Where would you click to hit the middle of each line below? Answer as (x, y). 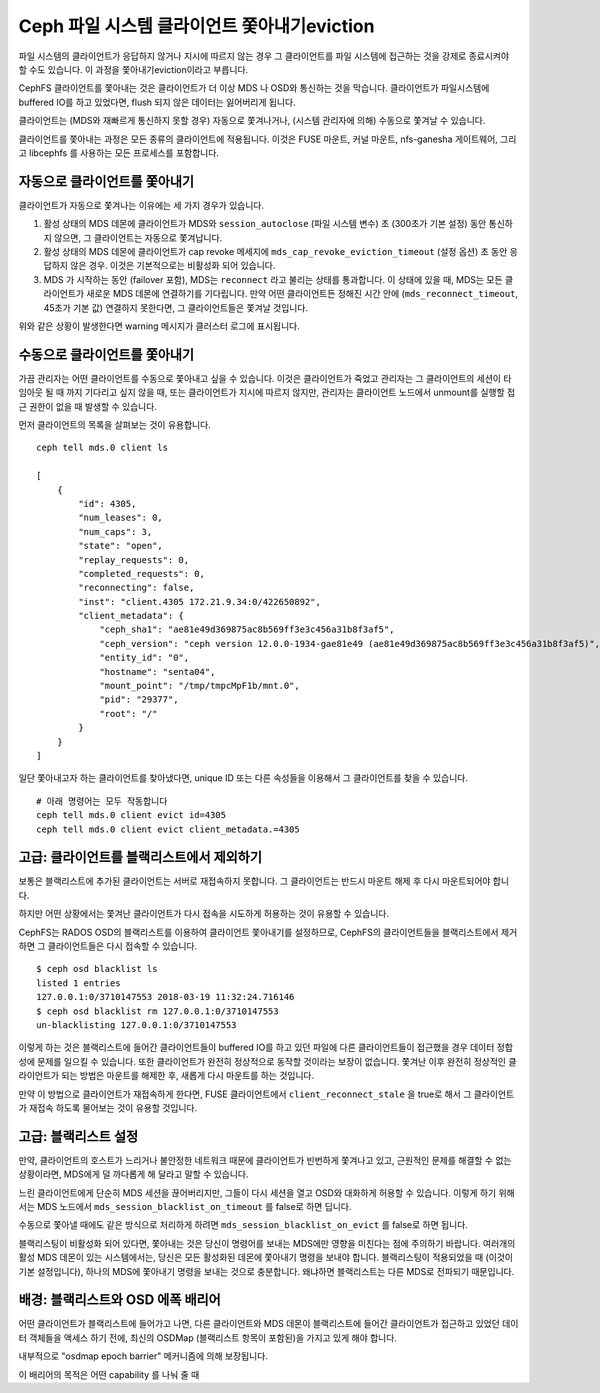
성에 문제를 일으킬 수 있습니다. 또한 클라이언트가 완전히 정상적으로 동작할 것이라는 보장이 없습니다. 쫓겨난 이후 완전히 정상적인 (262, 1061)
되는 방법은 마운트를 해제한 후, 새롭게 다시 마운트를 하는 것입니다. (188, 1076)
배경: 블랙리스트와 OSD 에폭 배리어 (120, 1300)
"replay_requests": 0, (134, 559)
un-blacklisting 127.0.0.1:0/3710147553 (136, 1024)
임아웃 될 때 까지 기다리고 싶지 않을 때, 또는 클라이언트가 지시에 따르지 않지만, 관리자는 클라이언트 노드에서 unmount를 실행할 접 (267, 392)
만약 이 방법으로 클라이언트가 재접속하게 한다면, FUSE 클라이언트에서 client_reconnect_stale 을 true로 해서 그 (245, 1094)
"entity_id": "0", (144, 658)
